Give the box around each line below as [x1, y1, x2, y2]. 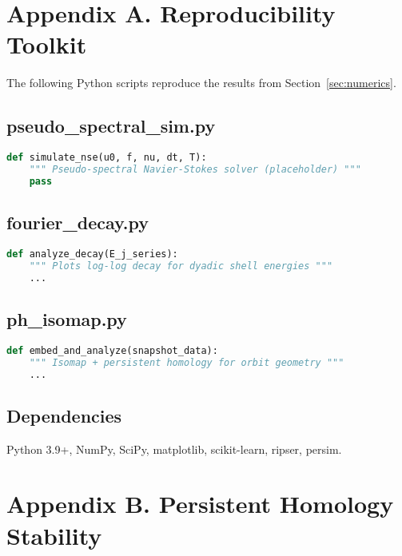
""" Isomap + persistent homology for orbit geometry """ [29, 356, 344, 368]
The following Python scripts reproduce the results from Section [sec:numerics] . [6, 74, 396, 91]
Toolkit [6, 28, 87, 61]
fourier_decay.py [6, 210, 149, 235]
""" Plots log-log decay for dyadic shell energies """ [29, 260, 333, 272]
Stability [6, 518, 102, 551]
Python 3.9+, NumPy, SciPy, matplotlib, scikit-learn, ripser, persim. [6, 440, 342, 457]
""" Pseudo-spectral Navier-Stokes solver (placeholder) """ [29, 163, 361, 175]
